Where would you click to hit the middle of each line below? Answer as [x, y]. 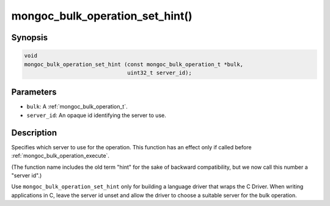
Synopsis [30, 37]
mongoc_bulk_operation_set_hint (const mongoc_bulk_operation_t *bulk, [134, 64]
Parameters [34, 92]
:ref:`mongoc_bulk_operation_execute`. [61, 156]
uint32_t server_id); [159, 73]
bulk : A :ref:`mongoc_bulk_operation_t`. [77, 107]
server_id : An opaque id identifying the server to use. [96, 115]
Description [34, 133]
